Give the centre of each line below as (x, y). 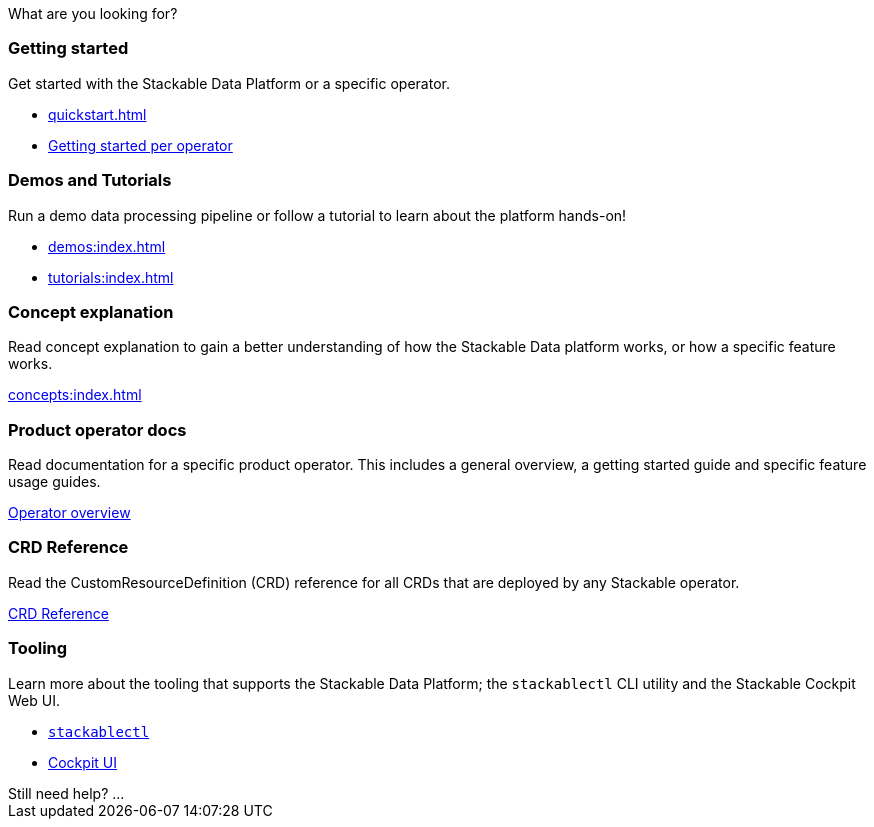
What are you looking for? (93, 13)
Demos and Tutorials (90, 180)
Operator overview (69, 512)
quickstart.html (97, 114)
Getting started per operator (140, 145)
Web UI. (34, 700)
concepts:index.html (75, 395)
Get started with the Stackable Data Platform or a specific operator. (229, 83)
